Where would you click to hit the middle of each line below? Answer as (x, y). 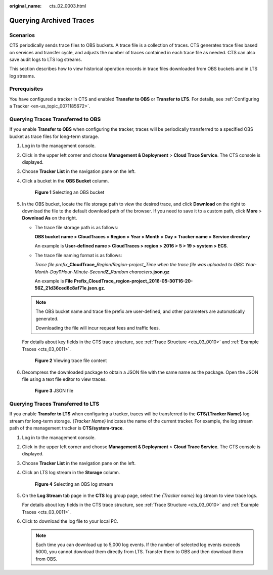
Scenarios (22, 35)
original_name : (26, 6)
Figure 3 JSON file (54, 391)
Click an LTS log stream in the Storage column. (71, 473)
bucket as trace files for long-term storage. (54, 136)
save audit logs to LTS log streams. (46, 59)
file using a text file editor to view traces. (64, 379)
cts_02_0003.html (68, 6)
